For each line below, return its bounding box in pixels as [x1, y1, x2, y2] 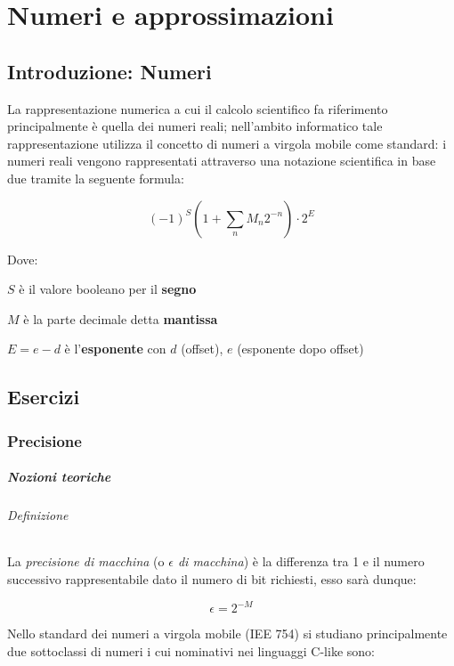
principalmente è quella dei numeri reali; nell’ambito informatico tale [7, 117, 383, 135]
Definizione [7, 506, 69, 524]
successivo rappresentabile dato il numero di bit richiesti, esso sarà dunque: [7, 569, 417, 588]
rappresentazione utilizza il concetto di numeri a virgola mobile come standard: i [7, 134, 447, 152]
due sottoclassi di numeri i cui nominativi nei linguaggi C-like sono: [7, 641, 375, 660]
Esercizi [7, 383, 80, 410]
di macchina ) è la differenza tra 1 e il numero [177, 552, 425, 571]
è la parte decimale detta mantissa [23, 309, 218, 328]
